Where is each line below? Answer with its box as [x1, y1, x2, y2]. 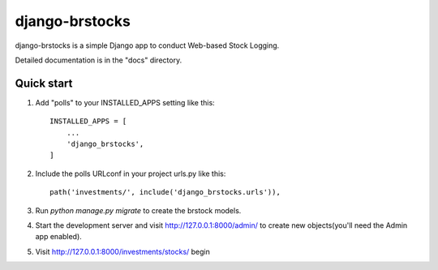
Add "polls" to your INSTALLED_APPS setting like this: [35, 97, 215, 107]
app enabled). [35, 232, 83, 242]
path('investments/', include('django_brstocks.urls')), [49, 187, 281, 197]
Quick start [15, 76, 73, 90]
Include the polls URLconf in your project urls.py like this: [35, 169, 226, 178]
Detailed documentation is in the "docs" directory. [15, 55, 182, 65]
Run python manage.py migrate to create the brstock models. [35, 205, 242, 215]
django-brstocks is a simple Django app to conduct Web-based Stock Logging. [15, 41, 280, 50]
